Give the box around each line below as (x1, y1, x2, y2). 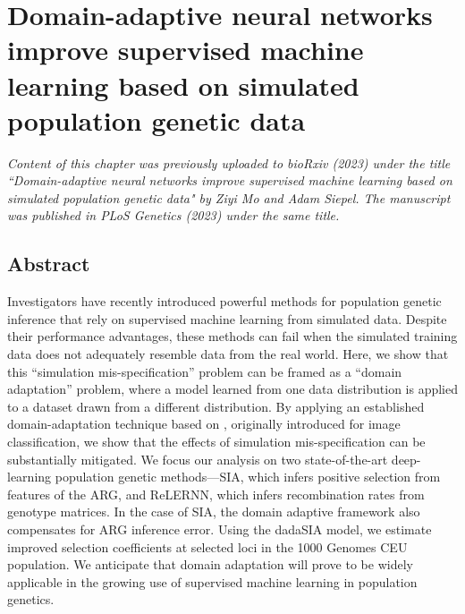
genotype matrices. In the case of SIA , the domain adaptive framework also (7, 502, 420, 521)
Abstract (7, 250, 90, 277)
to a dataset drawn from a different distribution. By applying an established (7, 397, 425, 415)
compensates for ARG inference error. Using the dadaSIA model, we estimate (7, 519, 432, 538)
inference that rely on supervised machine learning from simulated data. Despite (7, 309, 447, 328)
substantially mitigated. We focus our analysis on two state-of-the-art (7, 449, 388, 468)
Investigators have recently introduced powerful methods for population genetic (7, 292, 442, 311)
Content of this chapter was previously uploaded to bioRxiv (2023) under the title (7, 153, 451, 172)
